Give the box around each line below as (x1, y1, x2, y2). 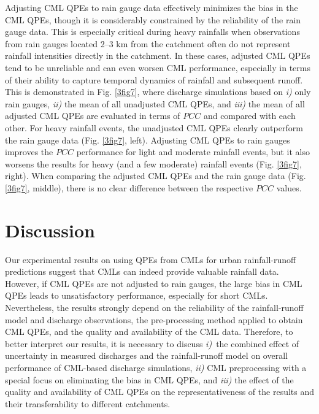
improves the (5, 145, 53, 158)
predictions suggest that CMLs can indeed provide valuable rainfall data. (5, 265, 279, 278)
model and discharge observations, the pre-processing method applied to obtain (5, 313, 303, 326)
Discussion (5, 217, 95, 242)
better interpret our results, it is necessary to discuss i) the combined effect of (5, 337, 299, 350)
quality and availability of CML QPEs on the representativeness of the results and (5, 385, 315, 398)
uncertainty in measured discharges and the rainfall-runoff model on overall (5, 349, 288, 362)
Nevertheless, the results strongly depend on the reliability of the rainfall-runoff (5, 301, 304, 313)
